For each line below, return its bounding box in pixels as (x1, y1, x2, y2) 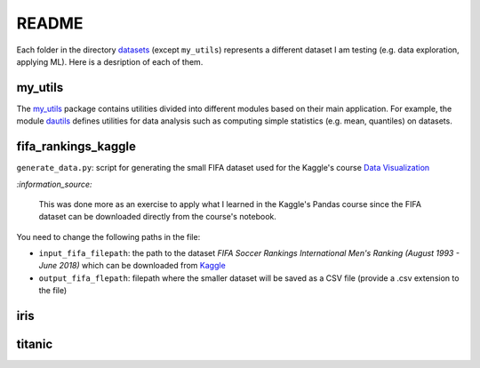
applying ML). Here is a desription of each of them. (16, 56, 204, 67)
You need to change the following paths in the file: (16, 231, 201, 242)
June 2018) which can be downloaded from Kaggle (38, 260, 226, 271)
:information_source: (16, 179, 92, 189)
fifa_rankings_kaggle (16, 139, 137, 155)
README (16, 13, 84, 33)
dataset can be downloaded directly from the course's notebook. (38, 212, 277, 222)
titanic (16, 337, 53, 352)
